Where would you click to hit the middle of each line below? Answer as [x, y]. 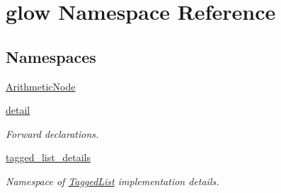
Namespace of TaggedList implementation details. [113, 181]
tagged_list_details [48, 157]
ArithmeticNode [41, 86]
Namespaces [51, 56]
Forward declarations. [52, 133]
